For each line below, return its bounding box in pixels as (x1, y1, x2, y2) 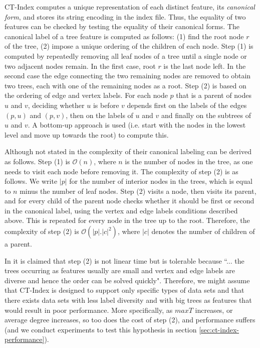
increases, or (195, 304, 233, 315)
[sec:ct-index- (199, 324, 239, 334)
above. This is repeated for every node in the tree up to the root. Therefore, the (5, 215, 250, 225)
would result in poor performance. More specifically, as (5, 304, 173, 315)
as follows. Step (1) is (5, 156, 70, 166)
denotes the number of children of (151, 226, 255, 237)
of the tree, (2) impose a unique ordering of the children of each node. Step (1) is (5, 41, 253, 51)
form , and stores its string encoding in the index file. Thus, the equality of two (5, 11, 246, 22)
